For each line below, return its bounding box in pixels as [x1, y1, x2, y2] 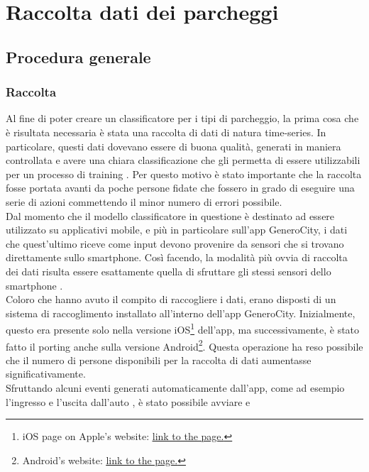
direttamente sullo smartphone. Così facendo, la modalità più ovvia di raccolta [6, 250, 348, 265]
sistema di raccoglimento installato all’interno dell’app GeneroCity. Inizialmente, [6, 305, 356, 320]
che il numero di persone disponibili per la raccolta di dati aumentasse [6, 352, 312, 367]
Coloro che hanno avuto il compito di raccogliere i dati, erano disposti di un [6, 292, 336, 307]
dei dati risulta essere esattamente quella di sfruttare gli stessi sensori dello [6, 263, 331, 278]
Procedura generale [6, 45, 151, 67]
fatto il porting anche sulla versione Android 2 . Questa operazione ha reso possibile [6, 336, 363, 353]
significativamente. [6, 366, 86, 381]
